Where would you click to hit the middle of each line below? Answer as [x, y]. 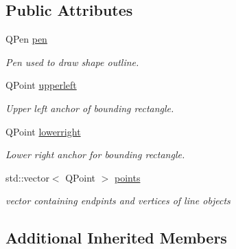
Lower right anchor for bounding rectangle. [95, 154]
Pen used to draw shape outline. [72, 62]
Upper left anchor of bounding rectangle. [90, 108]
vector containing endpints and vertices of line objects [118, 201]
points [127, 177]
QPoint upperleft [41, 85]
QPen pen [26, 39]
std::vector [27, 177]
